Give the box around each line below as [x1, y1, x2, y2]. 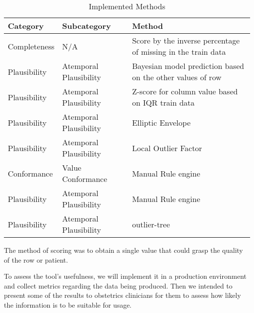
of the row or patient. [4, 254, 68, 265]
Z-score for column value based [132, 86, 238, 97]
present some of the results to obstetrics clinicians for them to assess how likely [4, 290, 241, 300]
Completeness [8, 40, 55, 52]
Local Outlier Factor [132, 142, 202, 154]
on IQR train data [132, 97, 195, 108]
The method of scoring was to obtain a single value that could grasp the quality [4, 245, 243, 255]
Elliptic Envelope [132, 116, 190, 128]
